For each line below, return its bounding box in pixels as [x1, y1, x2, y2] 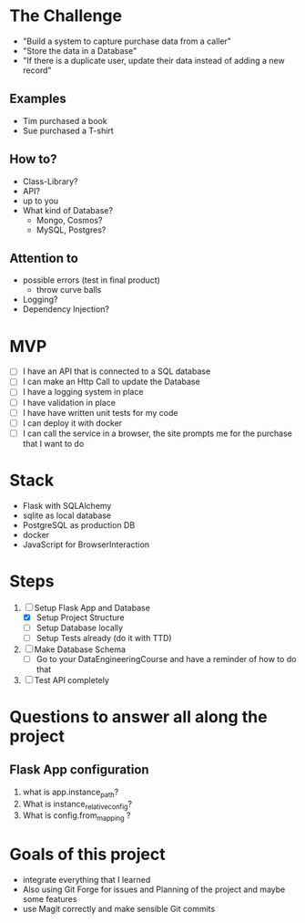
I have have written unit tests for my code [22, 407, 178, 418]
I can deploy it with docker [22, 417, 123, 429]
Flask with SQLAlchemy [22, 500, 112, 511]
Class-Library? [22, 175, 79, 187]
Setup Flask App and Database [34, 602, 150, 613]
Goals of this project [9, 845, 166, 865]
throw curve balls [36, 285, 102, 296]
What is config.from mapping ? [22, 810, 131, 824]
